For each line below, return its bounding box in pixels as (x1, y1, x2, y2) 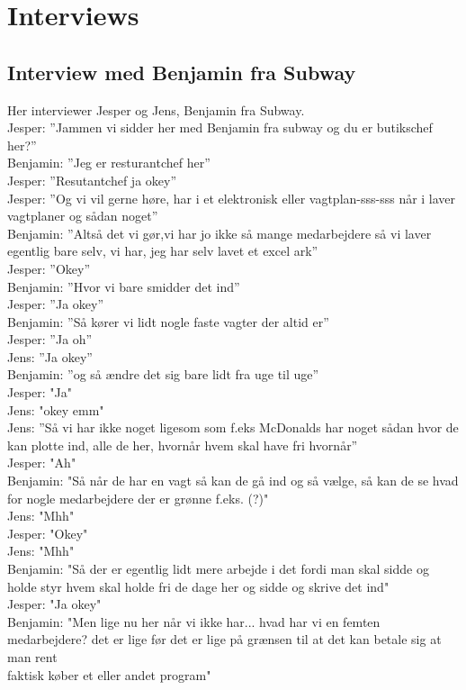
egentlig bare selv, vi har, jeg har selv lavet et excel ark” (7, 241, 318, 260)
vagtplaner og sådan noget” (7, 206, 158, 225)
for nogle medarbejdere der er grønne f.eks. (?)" (7, 488, 269, 507)
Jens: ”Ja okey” (7, 347, 93, 366)
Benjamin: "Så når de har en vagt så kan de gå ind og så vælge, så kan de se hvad (7, 471, 459, 490)
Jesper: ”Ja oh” (7, 330, 93, 349)
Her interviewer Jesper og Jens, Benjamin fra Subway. (7, 100, 305, 119)
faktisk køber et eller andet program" (7, 665, 211, 684)
